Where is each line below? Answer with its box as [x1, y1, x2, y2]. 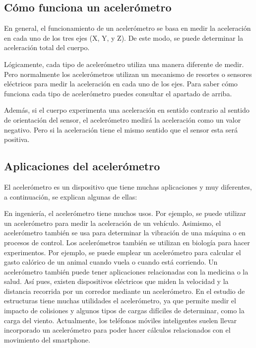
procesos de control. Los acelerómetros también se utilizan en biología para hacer [4, 237, 250, 247]
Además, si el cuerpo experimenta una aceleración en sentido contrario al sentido [4, 105, 250, 115]
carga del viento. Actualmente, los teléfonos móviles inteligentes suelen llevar [4, 315, 237, 325]
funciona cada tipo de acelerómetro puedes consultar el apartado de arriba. [4, 88, 232, 98]
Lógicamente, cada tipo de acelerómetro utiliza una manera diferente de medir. [4, 59, 244, 69]
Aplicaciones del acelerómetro [4, 158, 160, 174]
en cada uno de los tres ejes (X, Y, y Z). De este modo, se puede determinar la [4, 32, 244, 43]
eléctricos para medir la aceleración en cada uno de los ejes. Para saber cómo [4, 78, 238, 89]
